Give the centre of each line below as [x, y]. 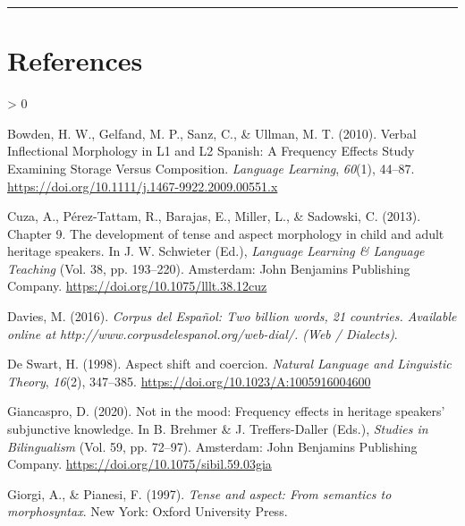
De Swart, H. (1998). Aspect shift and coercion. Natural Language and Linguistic [229, 364]
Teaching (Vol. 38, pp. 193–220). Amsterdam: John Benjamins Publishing [209, 268]
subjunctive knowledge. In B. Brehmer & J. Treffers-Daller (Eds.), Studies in [218, 429]
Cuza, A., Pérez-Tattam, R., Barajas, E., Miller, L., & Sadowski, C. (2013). [214, 216]
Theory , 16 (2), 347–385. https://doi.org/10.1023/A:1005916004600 [189, 381]
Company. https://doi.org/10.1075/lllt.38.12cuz [137, 286]
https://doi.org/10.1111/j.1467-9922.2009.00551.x [143, 186]
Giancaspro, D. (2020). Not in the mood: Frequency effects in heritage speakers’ [226, 411]
